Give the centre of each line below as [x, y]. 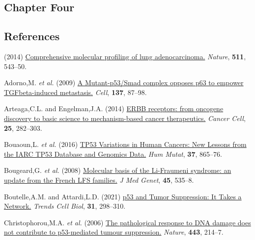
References [32, 36]
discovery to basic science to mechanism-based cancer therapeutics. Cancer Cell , [125, 118]
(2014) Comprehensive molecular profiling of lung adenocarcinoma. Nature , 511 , [125, 56]
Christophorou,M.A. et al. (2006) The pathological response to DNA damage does [127, 222]
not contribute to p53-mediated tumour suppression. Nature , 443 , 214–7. [114, 232]
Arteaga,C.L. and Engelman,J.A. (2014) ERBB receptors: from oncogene [114, 108]
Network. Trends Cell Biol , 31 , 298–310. [65, 206]
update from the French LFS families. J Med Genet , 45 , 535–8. [99, 180]
